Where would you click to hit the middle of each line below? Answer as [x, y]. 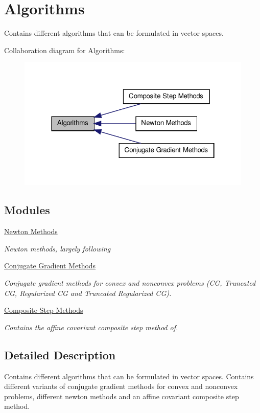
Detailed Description [60, 354]
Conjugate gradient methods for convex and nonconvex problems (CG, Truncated [130, 283]
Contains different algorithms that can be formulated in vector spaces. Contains [129, 376]
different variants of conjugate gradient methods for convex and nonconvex [121, 386]
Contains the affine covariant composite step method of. [91, 327]
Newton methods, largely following [57, 248]
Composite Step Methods [44, 310]
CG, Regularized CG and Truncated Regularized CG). [88, 293]
